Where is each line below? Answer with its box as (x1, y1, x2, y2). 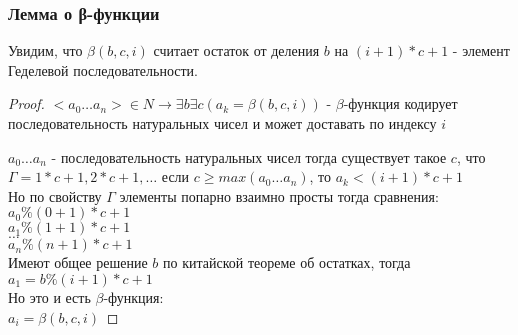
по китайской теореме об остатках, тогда (162, 252, 411, 273)
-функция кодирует (343, 93, 458, 114)
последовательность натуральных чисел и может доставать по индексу (8, 113, 437, 133)
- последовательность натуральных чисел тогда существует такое (51, 146, 447, 167)
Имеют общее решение (8, 252, 148, 273)
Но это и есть (8, 286, 91, 307)
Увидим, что (8, 40, 83, 61)
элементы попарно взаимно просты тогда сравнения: (119, 185, 439, 206)
